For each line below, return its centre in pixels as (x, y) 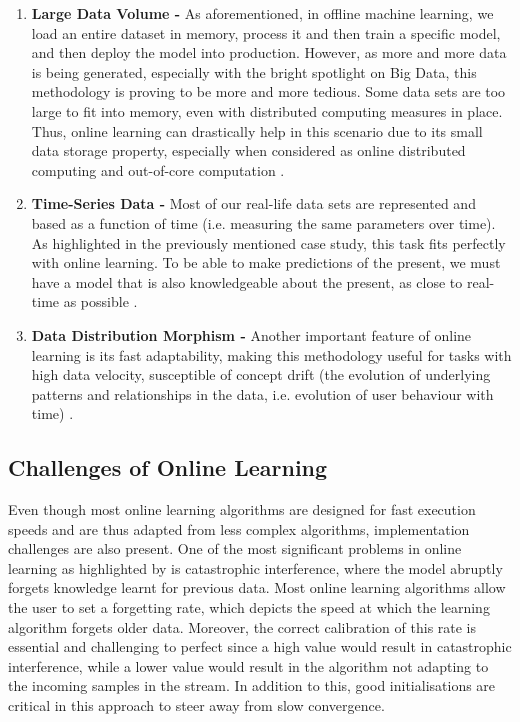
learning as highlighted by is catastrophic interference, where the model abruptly (255, 567)
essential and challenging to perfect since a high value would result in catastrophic (260, 646)
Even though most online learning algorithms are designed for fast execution (242, 509)
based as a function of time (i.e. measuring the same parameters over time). (263, 222)
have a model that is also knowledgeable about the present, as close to (247, 281)
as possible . (100, 301)
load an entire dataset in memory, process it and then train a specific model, (266, 32)
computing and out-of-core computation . (158, 169)
